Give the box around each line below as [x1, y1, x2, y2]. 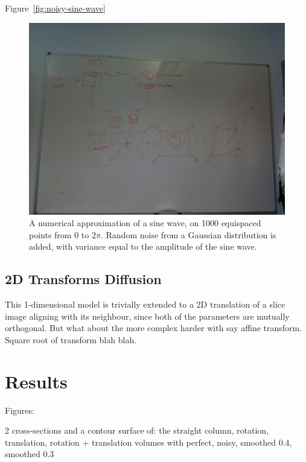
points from [29, 228, 72, 241]
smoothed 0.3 [5, 448, 54, 460]
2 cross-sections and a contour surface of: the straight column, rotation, [5, 424, 269, 437]
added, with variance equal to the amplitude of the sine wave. [29, 240, 257, 253]
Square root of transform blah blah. [5, 333, 137, 346]
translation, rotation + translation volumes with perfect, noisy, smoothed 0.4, [5, 435, 292, 448]
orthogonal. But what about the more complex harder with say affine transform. [5, 321, 302, 334]
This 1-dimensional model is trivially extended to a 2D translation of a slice [5, 298, 285, 311]
